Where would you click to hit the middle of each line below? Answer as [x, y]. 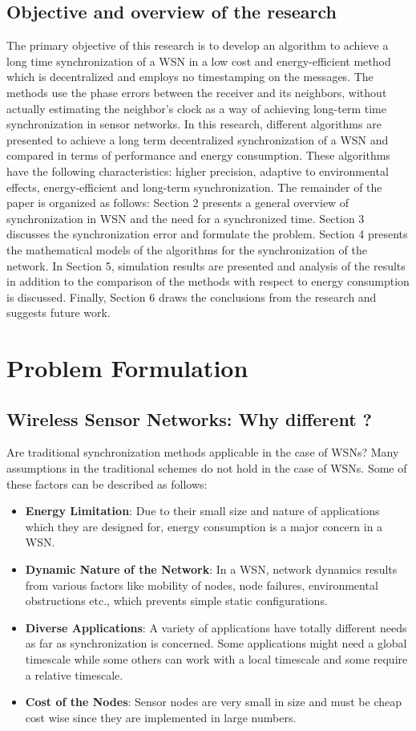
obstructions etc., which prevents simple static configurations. [176, 601]
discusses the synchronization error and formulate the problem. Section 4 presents [207, 234]
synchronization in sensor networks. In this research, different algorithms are [194, 124]
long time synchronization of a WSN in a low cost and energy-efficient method [199, 61]
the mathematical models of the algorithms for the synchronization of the [187, 249]
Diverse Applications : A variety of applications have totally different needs [216, 627]
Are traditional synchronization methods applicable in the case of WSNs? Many [203, 452]
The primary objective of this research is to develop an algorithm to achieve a [198, 45]
